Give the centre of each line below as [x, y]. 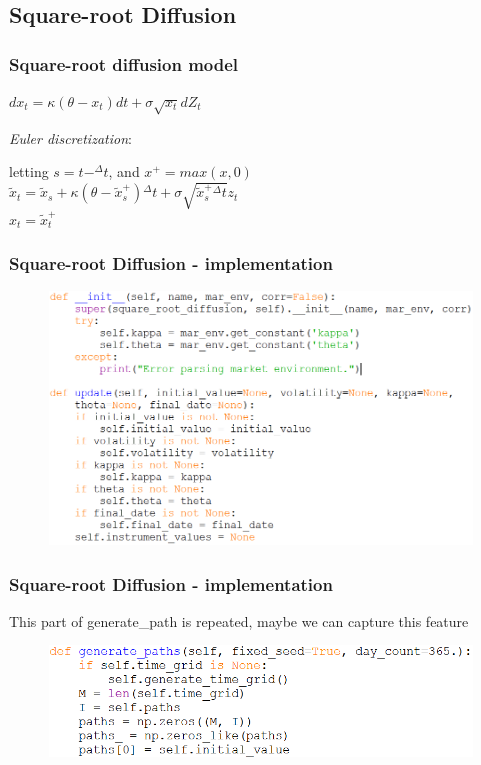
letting [29, 171]
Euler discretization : [70, 137]
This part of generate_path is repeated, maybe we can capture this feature [239, 620]
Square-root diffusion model [124, 63]
